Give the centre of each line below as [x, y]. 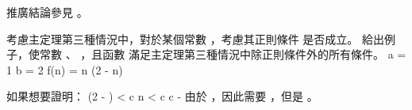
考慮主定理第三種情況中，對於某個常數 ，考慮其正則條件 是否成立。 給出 [195, 38]
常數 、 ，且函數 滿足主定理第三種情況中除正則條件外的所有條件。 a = [223, 54]
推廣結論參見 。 [47, 12]
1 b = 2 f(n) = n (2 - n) [65, 69]
